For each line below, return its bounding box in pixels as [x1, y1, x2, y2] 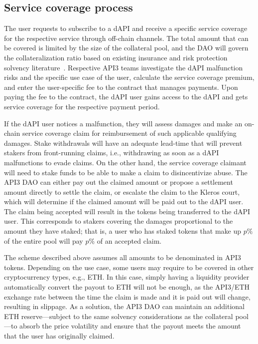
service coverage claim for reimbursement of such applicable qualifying [22, 128, 237, 138]
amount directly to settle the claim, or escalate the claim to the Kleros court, [4, 186, 240, 197]
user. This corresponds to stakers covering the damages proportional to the [4, 216, 233, 226]
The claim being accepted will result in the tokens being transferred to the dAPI [4, 206, 251, 216]
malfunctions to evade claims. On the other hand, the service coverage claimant [4, 157, 247, 167]
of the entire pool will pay [4, 235, 83, 246]
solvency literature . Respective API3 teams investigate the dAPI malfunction [4, 62, 243, 72]
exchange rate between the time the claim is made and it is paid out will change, [4, 291, 251, 302]
